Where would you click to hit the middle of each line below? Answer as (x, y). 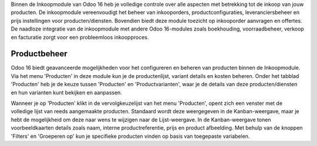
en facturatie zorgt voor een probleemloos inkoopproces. (80, 37)
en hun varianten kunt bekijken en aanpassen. (67, 92)
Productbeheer (39, 54)
